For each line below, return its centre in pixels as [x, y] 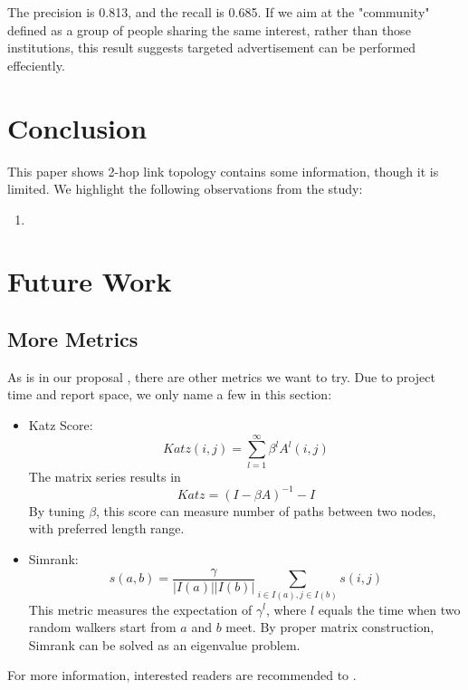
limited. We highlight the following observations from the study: [185, 189]
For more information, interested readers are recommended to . [182, 675]
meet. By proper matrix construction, [330, 627]
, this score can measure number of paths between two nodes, [266, 510]
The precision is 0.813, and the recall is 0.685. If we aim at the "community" [219, 12]
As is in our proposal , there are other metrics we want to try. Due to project [221, 376]
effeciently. [36, 65]
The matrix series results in [105, 476]
